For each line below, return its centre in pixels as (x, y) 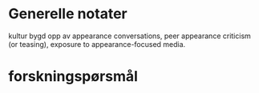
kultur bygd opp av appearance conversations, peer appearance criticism (129, 36)
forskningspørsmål (73, 77)
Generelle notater (68, 14)
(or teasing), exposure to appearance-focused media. (97, 44)
